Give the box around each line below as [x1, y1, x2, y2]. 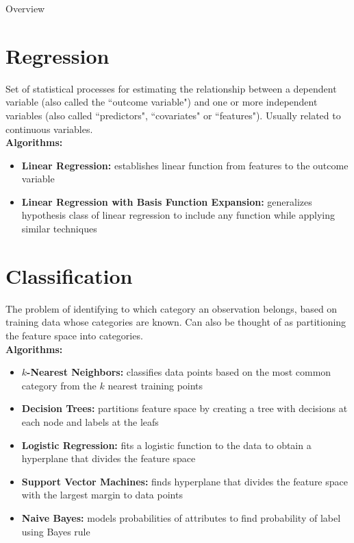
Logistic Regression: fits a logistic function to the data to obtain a [21, 437, 312, 452]
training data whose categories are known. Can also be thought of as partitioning [5, 315, 346, 329]
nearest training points [108, 378, 203, 392]
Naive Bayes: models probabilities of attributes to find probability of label [21, 510, 341, 524]
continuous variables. [5, 121, 93, 136]
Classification [5, 261, 133, 289]
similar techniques [21, 221, 97, 236]
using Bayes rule [21, 524, 90, 538]
